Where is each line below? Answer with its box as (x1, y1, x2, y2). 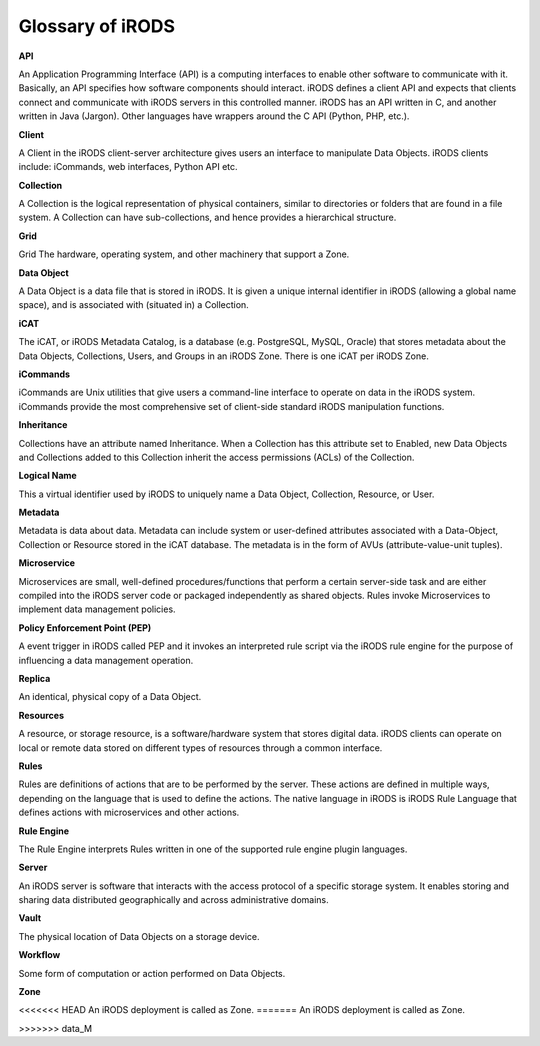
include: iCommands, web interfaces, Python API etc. (18, 161, 239, 173)
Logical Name (18, 470, 77, 482)
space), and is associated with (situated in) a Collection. (18, 299, 249, 311)
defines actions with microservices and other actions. (18, 806, 240, 819)
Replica (18, 673, 51, 684)
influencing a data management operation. (18, 654, 194, 666)
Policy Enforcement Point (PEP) (18, 621, 152, 634)
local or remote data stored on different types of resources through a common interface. (18, 741, 383, 754)
